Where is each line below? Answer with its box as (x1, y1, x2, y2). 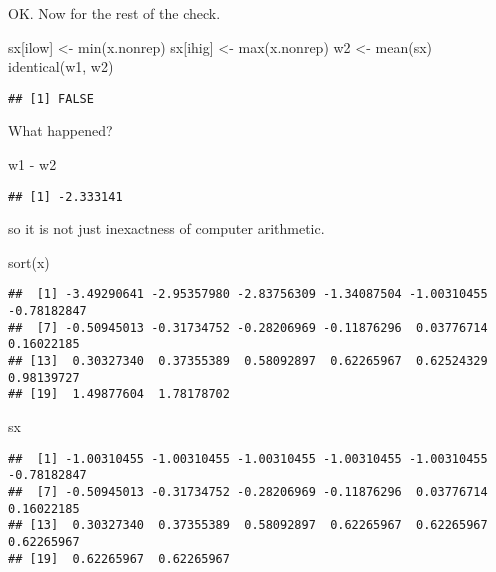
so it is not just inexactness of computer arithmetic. (8, 218, 325, 239)
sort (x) (8, 251, 50, 272)
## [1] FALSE (8, 91, 94, 106)
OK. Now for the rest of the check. (8, 3, 221, 23)
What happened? (8, 120, 113, 141)
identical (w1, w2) (8, 56, 114, 77)
